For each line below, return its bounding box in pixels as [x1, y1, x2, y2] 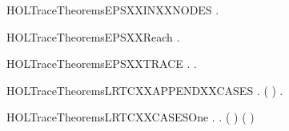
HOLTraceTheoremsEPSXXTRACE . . [6, 55, 197, 72]
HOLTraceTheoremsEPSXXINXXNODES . [6, 2, 219, 18]
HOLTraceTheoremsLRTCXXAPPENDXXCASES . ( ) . [6, 81, 283, 98]
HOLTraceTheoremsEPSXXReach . [6, 28, 180, 45]
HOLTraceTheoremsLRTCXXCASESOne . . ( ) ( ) [6, 109, 255, 125]
